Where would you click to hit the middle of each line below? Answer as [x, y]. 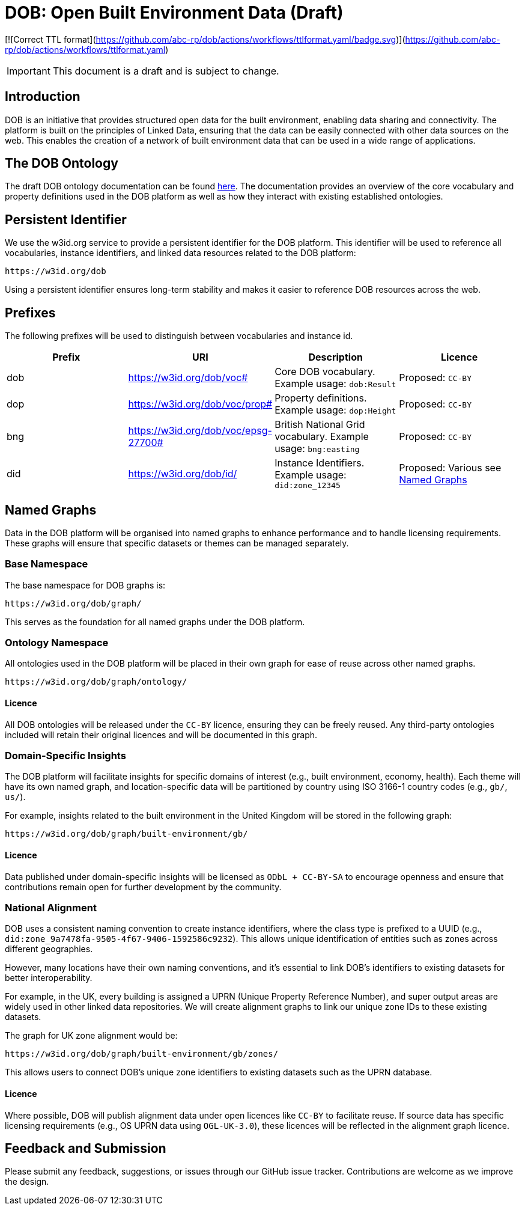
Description [335, 357]
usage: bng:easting [317, 449]
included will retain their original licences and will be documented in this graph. [161, 735]
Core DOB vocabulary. [325, 372]
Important [29, 71]
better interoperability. [49, 978]
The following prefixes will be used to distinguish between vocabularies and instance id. [179, 336]
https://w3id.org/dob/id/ [183, 473]
